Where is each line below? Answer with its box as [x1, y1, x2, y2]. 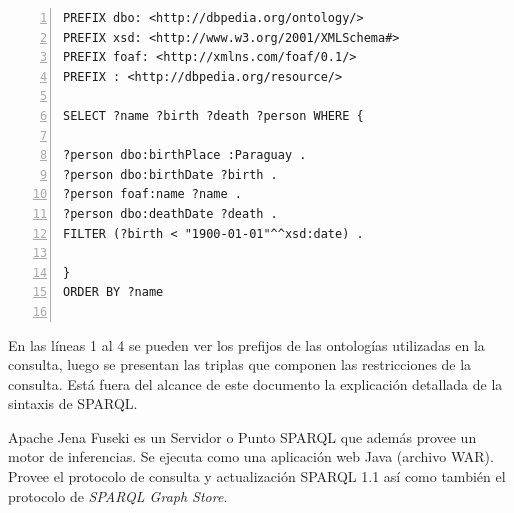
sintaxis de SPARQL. [8, 393, 138, 414]
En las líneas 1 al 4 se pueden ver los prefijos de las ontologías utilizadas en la [8, 334, 485, 355]
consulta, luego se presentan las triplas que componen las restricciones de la [8, 354, 472, 375]
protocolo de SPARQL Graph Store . [8, 485, 228, 506]
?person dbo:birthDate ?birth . [63, 167, 278, 182]
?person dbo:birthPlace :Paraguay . [63, 148, 307, 163]
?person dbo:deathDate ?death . [63, 206, 278, 221]
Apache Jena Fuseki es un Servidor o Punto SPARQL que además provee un [8, 426, 477, 447]
